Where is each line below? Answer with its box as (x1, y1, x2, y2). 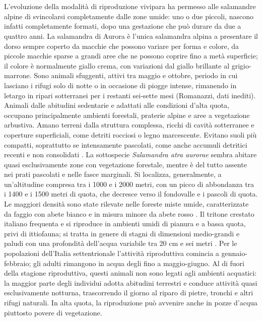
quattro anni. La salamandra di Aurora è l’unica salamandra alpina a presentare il (4, 30, 258, 41)
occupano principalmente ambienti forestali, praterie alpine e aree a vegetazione (4, 109, 250, 120)
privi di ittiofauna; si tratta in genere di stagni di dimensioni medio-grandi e (4, 228, 240, 238)
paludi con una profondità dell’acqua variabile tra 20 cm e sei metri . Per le (4, 238, 237, 248)
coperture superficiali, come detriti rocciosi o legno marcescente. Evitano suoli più (4, 129, 257, 140)
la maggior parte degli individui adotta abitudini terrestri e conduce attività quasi (4, 277, 257, 288)
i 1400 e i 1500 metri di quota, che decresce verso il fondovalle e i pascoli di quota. (4, 188, 258, 199)
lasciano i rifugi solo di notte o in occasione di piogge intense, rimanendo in (4, 80, 237, 90)
